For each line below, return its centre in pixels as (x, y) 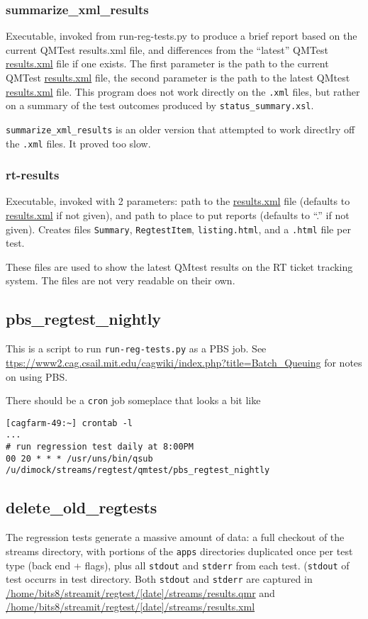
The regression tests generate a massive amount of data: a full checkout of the (175, 537)
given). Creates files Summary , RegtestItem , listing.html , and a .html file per (178, 229)
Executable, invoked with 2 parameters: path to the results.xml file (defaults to (178, 201)
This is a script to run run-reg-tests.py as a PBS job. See (136, 348)
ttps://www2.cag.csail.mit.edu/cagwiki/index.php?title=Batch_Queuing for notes (184, 362)
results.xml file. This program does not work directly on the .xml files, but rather (183, 91)
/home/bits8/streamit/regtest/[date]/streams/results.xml (130, 607)
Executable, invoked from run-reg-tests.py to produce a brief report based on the (182, 36)
